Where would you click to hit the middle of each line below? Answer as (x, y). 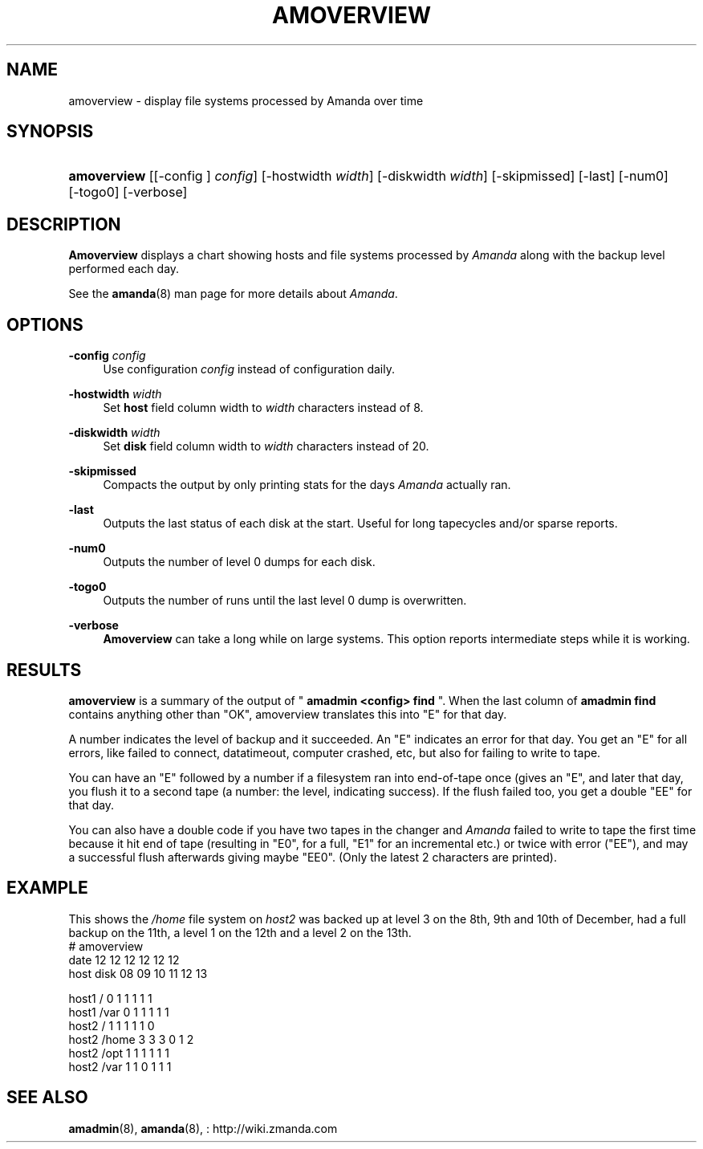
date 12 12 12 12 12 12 (124, 960)
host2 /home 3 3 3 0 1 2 (131, 1039)
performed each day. (124, 269)
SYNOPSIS (50, 132)
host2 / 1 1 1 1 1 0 (112, 1025)
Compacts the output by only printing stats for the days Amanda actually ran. (307, 485)
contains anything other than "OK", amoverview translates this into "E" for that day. (288, 714)
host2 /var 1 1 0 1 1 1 (120, 1066)
